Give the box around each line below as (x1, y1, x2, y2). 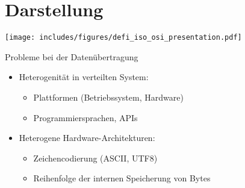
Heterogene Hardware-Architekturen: (19, 131, 155, 144)
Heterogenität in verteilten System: (19, 70, 149, 83)
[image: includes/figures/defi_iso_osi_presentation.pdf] (5, 33, 242, 42)
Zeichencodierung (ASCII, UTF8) (33, 151, 158, 164)
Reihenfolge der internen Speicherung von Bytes (33, 172, 211, 184)
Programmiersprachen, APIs (33, 111, 138, 124)
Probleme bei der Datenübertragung (5, 50, 138, 63)
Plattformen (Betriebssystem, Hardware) (33, 90, 184, 103)
